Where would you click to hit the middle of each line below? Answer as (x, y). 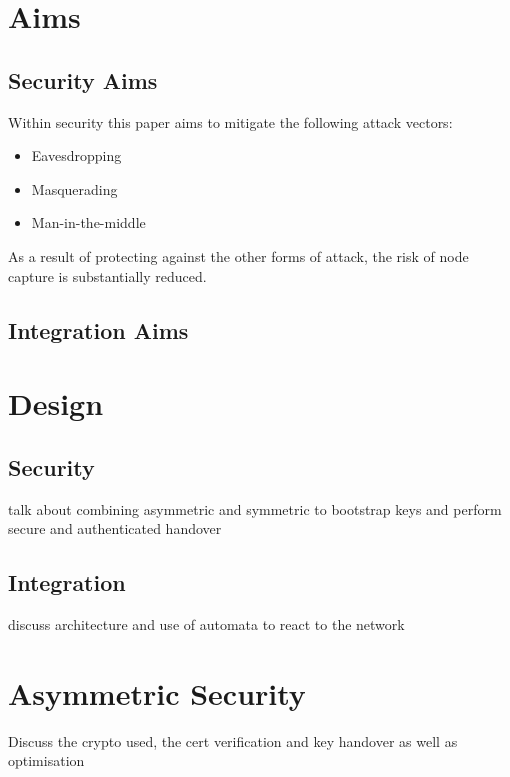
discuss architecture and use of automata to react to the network (206, 623)
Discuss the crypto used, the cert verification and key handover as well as (233, 740)
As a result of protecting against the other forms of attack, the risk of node (238, 255)
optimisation (46, 760)
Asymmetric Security (157, 692)
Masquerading (74, 188)
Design (56, 403)
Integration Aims (98, 329)
